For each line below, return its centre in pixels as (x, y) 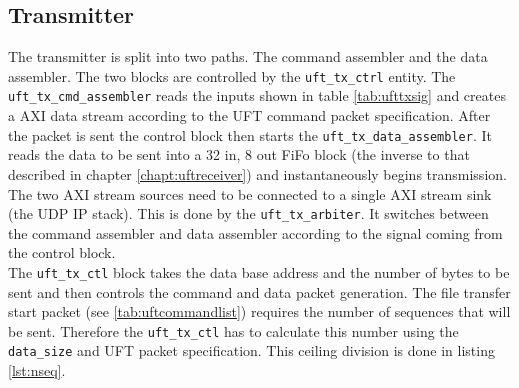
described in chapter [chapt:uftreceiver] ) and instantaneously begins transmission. (257, 173)
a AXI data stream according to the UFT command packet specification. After (249, 115)
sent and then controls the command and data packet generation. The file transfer (259, 291)
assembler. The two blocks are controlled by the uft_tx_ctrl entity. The (232, 75)
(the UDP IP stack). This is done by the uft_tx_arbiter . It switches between (248, 213)
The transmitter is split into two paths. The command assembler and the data (248, 56)
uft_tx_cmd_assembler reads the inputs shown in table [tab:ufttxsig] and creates (257, 95)
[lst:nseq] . (37, 370)
